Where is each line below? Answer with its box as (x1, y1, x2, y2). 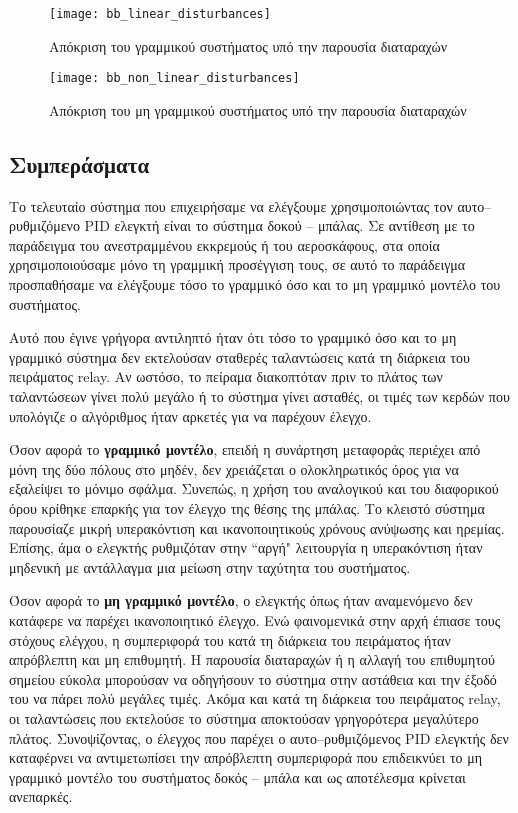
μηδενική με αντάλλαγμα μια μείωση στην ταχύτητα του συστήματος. (9, 556, 411, 577)
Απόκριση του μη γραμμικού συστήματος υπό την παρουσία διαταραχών (49, 99, 467, 120)
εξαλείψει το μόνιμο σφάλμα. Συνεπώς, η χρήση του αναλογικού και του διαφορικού (9, 478, 499, 499)
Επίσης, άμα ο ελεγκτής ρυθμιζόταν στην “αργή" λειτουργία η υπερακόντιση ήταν (9, 537, 483, 558)
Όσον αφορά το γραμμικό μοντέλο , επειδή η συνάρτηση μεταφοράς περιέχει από (9, 439, 481, 460)
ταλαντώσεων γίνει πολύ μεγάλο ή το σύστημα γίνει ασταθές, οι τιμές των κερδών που (9, 386, 510, 407)
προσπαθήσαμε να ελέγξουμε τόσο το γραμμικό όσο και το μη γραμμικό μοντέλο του (9, 274, 501, 295)
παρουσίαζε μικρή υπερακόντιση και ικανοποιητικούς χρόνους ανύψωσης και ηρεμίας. (9, 517, 505, 538)
